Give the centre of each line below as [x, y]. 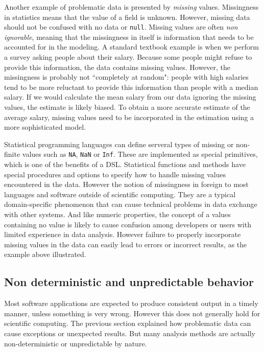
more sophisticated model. [45, 127]
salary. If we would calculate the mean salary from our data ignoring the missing [130, 97]
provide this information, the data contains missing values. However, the [117, 67]
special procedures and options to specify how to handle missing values [115, 174]
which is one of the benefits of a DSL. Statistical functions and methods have [125, 164]
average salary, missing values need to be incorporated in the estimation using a [129, 117]
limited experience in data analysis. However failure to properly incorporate [123, 234]
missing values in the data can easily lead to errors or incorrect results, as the [126, 244]
